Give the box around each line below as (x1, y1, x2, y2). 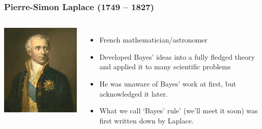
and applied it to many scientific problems (99, 61, 231, 72)
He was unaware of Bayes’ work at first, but (99, 78, 236, 89)
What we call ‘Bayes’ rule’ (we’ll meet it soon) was (99, 105, 258, 116)
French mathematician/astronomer (99, 34, 208, 45)
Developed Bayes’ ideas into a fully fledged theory (99, 51, 255, 62)
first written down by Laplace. (99, 115, 194, 125)
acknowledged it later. (99, 88, 168, 99)
